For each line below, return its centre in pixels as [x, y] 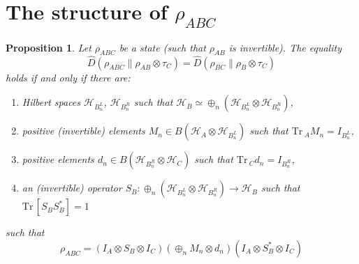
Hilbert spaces [51, 102]
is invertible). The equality [285, 47]
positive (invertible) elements [83, 131]
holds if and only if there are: [68, 77]
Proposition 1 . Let [49, 47]
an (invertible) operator [72, 188]
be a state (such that [162, 47]
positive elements [58, 159]
